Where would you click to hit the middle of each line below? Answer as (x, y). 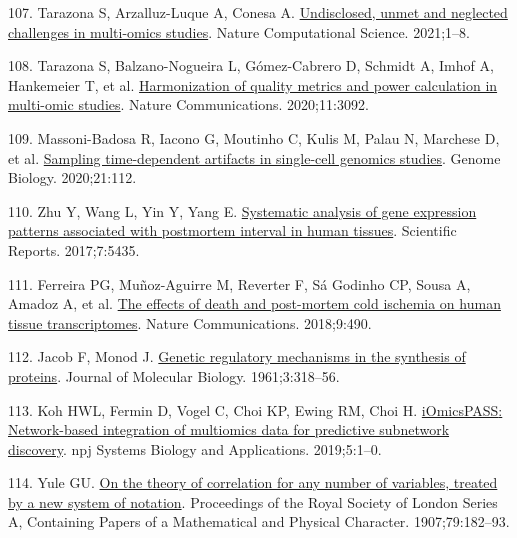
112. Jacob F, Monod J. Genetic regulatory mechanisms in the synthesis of (237, 356)
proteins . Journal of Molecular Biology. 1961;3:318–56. (174, 375)
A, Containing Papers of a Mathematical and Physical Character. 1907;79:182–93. (259, 521)
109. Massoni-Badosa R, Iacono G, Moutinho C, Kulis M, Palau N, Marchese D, (254, 137)
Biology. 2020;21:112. (72, 177)
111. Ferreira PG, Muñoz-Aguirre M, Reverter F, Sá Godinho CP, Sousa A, (239, 283)
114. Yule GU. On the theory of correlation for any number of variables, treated (253, 482)
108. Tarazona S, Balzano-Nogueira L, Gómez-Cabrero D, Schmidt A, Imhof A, (251, 65)
